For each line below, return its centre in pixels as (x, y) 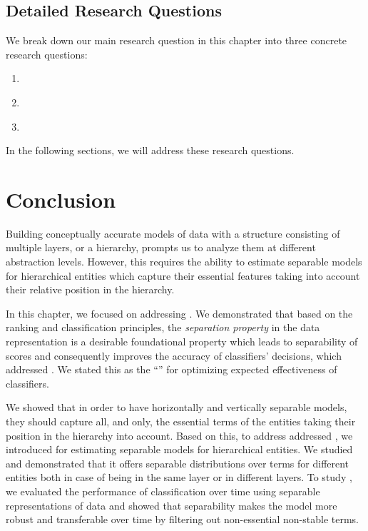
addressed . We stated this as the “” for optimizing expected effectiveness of (172, 369)
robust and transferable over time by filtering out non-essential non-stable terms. (182, 519)
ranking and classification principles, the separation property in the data (163, 327)
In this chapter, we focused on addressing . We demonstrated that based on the (179, 313)
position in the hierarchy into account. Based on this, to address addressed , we (179, 435)
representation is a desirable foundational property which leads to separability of (182, 342)
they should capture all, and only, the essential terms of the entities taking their (181, 421)
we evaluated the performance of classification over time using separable (163, 491)
